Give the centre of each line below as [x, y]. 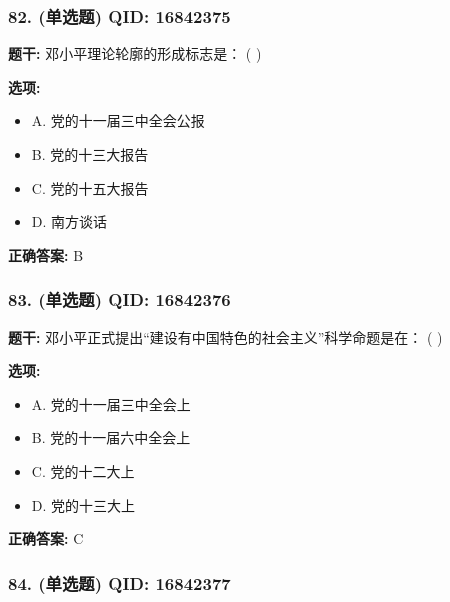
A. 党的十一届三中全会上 [111, 403]
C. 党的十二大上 [83, 470]
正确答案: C [46, 538]
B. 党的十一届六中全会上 [111, 437]
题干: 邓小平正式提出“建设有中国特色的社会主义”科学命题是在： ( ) [225, 336]
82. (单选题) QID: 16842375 [119, 15]
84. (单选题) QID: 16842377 [119, 582]
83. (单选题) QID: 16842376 [119, 299]
